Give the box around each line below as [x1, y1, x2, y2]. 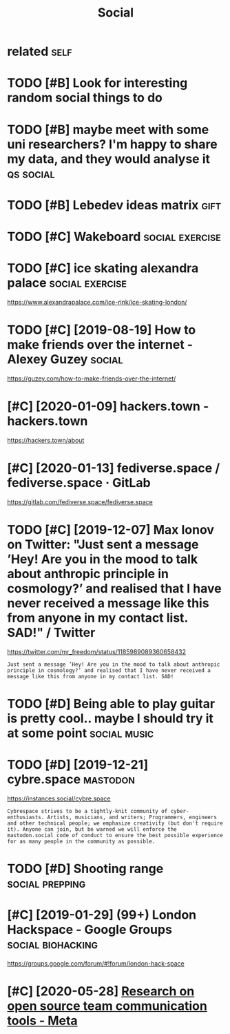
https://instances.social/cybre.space [7, 794, 111, 803]
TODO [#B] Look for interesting [7, 75, 188, 91]
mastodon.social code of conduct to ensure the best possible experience [7, 832, 224, 839]
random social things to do [7, 90, 163, 106]
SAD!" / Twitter [7, 624, 96, 640]
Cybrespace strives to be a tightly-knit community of [7, 807, 168, 814]
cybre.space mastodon [7, 772, 136, 787]
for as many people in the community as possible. [7, 838, 156, 845]
